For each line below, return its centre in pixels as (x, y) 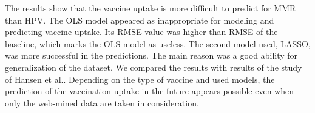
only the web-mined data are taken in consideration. (102, 102)
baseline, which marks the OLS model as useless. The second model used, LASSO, (158, 43)
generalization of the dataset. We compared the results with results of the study (154, 67)
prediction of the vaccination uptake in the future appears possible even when (149, 91)
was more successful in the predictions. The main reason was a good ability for (151, 55)
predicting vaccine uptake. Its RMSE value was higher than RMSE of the (141, 32)
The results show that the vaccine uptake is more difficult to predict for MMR (151, 8)
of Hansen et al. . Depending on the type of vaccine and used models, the (140, 79)
